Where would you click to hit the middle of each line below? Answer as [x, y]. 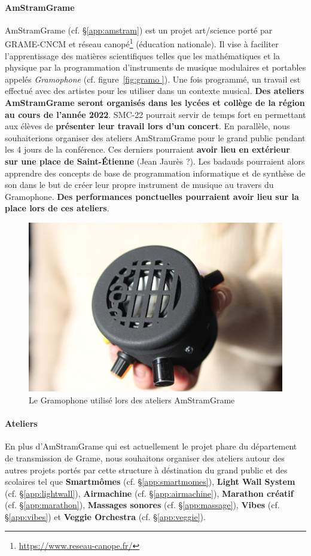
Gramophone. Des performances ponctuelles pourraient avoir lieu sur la [152, 196]
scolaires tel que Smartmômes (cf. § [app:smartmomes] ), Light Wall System [150, 481]
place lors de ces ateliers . [57, 208]
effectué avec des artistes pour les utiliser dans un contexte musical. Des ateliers [155, 91]
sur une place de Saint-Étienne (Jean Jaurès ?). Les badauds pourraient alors [155, 161]
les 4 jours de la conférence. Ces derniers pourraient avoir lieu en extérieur [147, 149]
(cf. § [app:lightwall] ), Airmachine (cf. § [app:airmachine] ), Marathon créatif [149, 493]
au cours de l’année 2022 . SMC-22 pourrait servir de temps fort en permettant [155, 114]
